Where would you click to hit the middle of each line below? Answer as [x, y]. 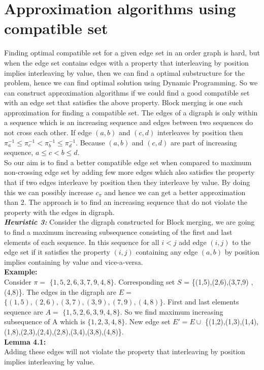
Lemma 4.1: [25, 341]
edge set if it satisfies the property [57, 252]
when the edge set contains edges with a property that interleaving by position [126, 62]
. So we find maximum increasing [172, 311]
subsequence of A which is [45, 321]
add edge [193, 242]
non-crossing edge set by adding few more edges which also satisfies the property [129, 172]
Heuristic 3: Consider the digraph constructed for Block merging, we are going [129, 222]
